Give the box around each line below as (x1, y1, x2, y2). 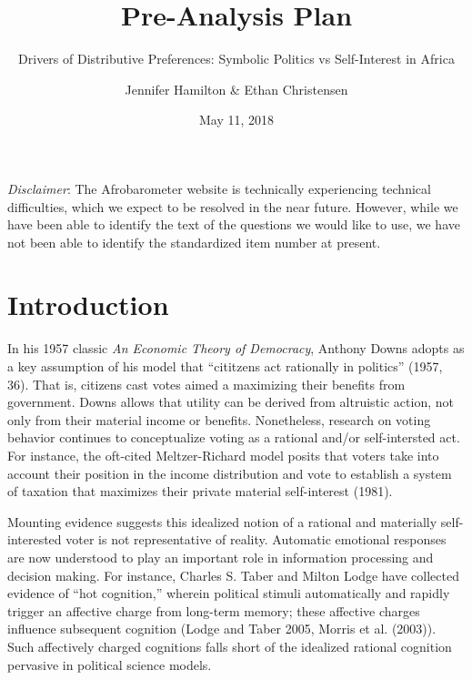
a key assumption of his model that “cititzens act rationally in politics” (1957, (7, 357, 443, 375)
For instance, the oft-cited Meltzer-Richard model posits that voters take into (7, 445, 439, 464)
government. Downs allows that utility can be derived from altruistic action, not (7, 392, 454, 411)
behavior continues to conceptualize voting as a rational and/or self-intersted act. (7, 428, 460, 447)
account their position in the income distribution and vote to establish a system (7, 463, 452, 482)
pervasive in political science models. (7, 655, 212, 674)
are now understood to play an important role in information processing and (7, 547, 434, 566)
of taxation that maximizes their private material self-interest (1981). (7, 482, 393, 501)
